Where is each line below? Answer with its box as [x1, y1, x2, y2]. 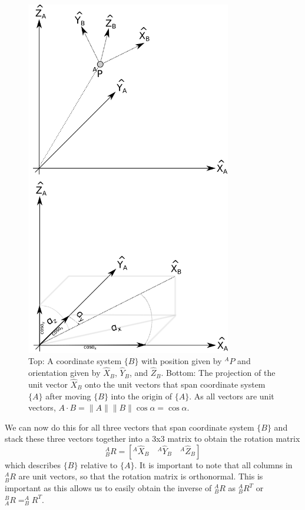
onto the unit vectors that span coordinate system [85, 378, 266, 390]
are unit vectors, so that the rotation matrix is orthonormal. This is [18, 470, 263, 482]
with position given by [141, 355, 222, 367]
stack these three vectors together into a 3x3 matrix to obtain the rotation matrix [5, 432, 300, 445]
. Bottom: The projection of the [161, 366, 276, 379]
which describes [5, 458, 61, 471]
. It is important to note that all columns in [134, 458, 293, 471]
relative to [81, 458, 118, 471]
